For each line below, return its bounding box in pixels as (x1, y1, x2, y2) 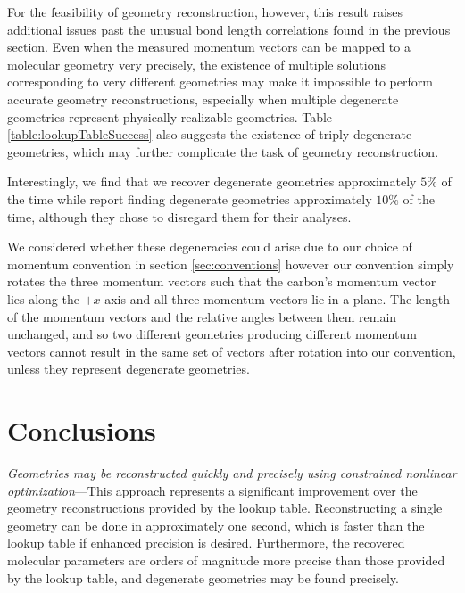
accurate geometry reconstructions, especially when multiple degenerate (7, 89, 399, 108)
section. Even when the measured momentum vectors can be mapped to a (7, 37, 411, 56)
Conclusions (7, 412, 156, 449)
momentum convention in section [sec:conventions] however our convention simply (7, 254, 454, 273)
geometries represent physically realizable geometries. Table (7, 107, 333, 126)
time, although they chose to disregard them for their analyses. (7, 207, 352, 226)
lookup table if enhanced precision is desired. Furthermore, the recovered (7, 533, 405, 552)
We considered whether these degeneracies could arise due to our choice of (7, 237, 412, 256)
